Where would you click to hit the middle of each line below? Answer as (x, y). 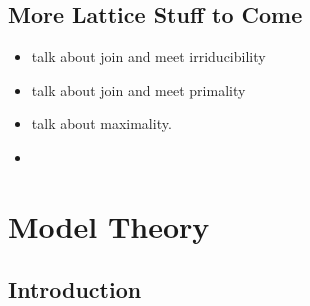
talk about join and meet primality (138, 89)
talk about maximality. (101, 123)
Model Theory (109, 225)
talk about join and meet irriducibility (148, 56)
